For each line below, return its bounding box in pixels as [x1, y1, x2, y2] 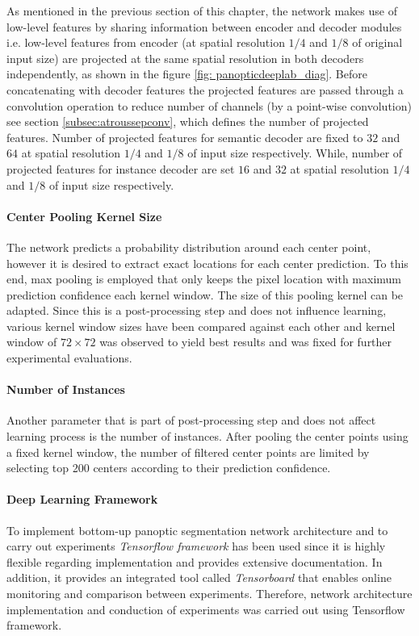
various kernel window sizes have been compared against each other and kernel [6, 317, 396, 334]
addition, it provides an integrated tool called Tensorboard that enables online [6, 569, 392, 586]
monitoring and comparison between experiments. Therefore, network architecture [6, 585, 413, 602]
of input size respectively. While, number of [187, 144, 403, 161]
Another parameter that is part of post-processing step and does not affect [6, 412, 376, 429]
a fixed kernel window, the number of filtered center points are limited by [6, 443, 370, 460]
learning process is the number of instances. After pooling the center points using [6, 428, 409, 445]
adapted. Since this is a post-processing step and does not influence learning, [6, 302, 387, 319]
